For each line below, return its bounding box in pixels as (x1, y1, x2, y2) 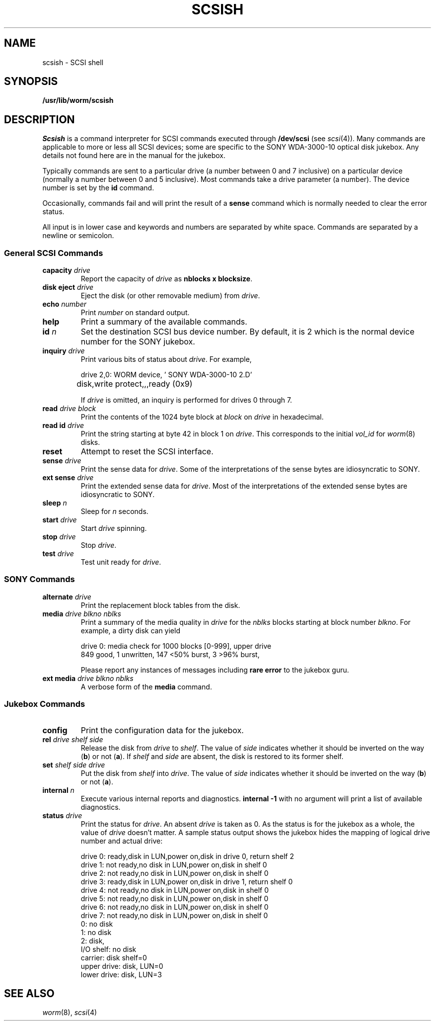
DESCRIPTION (4, 113, 75, 126)
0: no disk (80, 919, 113, 928)
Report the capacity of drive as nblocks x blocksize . (80, 274, 253, 283)
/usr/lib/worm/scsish (42, 96, 114, 105)
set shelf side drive (42, 760, 105, 769)
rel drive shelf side (42, 735, 103, 744)
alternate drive (42, 592, 91, 601)
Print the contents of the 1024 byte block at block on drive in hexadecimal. (80, 413, 324, 422)
